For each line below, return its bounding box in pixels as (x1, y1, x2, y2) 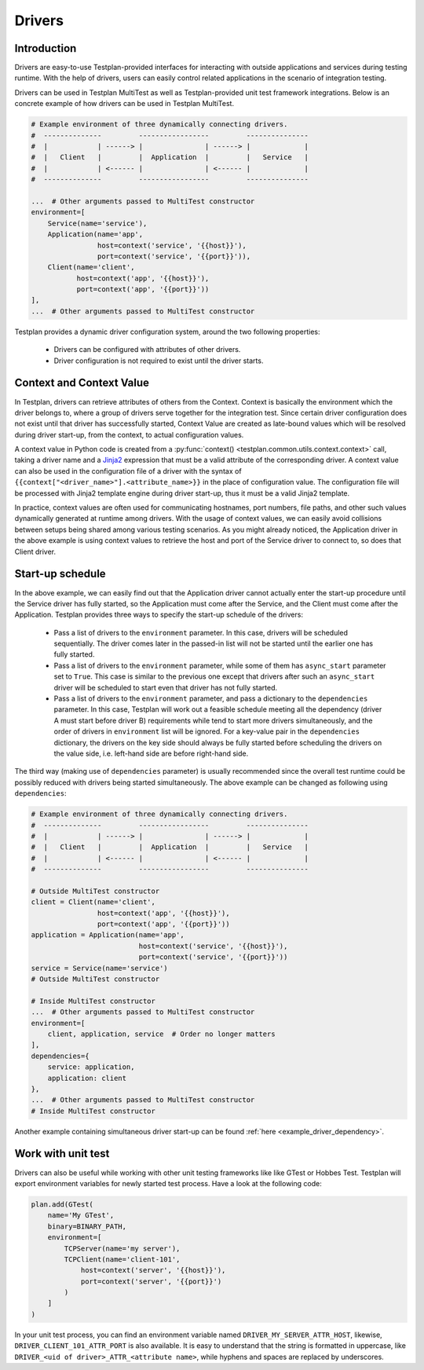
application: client (47, 1073, 127, 1082)
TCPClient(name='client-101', (64, 1255, 181, 1264)
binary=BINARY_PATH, (47, 1222, 127, 1231)
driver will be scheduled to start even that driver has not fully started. (53, 683, 278, 692)
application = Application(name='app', (31, 931, 185, 940)
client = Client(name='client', (31, 898, 156, 907)
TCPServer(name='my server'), (64, 1244, 181, 1253)
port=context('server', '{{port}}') (80, 1277, 222, 1286)
